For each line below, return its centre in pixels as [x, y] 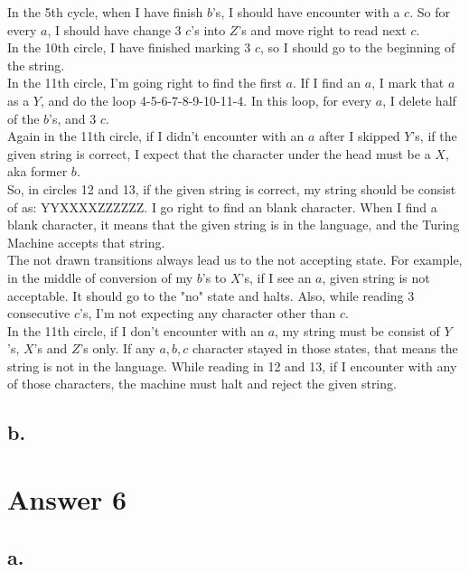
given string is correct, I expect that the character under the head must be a [219, 153]
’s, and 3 [73, 118]
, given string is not [376, 277]
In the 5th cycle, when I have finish [105, 12]
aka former [38, 171]
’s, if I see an [276, 277]
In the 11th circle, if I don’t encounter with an [136, 330]
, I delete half [419, 100]
